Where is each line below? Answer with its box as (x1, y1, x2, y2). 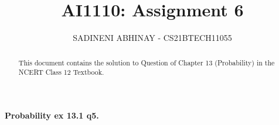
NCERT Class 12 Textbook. (18, 67, 104, 77)
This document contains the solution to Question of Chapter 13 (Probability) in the (18, 57, 275, 67)
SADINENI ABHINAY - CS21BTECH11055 (73, 32, 232, 44)
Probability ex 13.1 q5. (5, 109, 99, 121)
